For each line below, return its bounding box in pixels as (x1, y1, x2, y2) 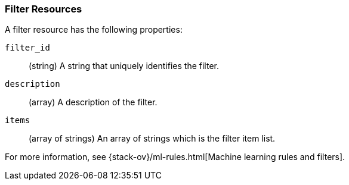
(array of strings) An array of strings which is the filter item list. (29, 133, 276, 144)
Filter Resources (5, 3, 82, 15)
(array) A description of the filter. (29, 97, 157, 108)
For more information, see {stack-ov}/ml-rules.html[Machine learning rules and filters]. (5, 152, 345, 162)
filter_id (5, 43, 50, 53)
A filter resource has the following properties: (5, 24, 183, 35)
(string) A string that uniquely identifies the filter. (29, 61, 219, 71)
